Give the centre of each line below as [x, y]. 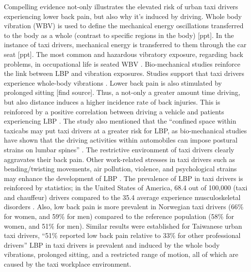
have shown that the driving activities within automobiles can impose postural [121, 140]
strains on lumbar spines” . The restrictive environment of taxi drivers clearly [119, 149]
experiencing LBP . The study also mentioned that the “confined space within [120, 121]
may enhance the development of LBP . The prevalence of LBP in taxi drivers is [124, 178]
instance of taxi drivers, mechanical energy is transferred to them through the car [125, 45]
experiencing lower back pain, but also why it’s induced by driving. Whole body [123, 16]
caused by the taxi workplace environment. [68, 264]
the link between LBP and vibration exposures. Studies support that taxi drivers [124, 73]
